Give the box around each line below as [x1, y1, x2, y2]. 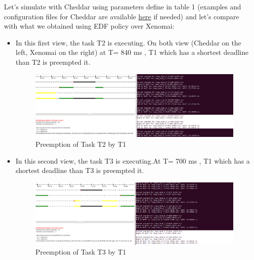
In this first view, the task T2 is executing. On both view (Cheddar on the [15, 37, 241, 47]
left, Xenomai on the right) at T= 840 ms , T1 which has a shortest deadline [15, 47, 249, 57]
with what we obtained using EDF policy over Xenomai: [4, 21, 174, 31]
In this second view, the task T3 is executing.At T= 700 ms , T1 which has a [15, 155, 250, 166]
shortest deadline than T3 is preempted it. [15, 165, 144, 175]
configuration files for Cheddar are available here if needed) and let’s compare [4, 11, 239, 21]
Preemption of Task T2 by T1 [35, 138, 127, 149]
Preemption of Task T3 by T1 [35, 247, 127, 257]
